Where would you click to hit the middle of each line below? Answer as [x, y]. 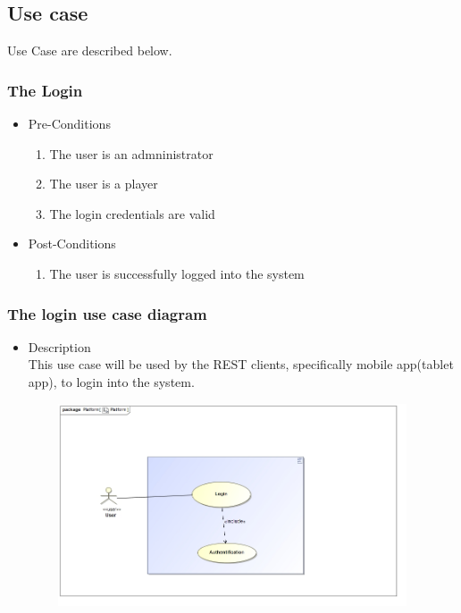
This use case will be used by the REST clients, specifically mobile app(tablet [241, 364]
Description [59, 346]
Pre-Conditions [69, 124]
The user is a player [104, 184]
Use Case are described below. [90, 50]
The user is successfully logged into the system [177, 273]
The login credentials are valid [132, 213]
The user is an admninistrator [131, 153]
